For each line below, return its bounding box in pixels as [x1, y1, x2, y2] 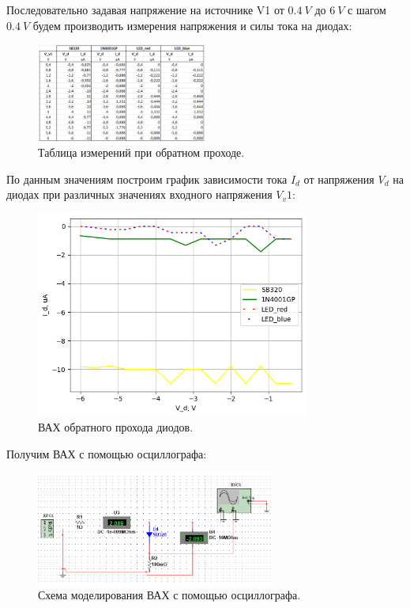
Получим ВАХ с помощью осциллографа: [6, 445, 207, 462]
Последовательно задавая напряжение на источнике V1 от [6, 2, 284, 17]
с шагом [348, 2, 386, 17]
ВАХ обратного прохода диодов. [38, 419, 194, 435]
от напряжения [303, 170, 374, 187]
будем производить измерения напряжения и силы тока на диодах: [32, 17, 352, 33]
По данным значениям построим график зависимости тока [6, 170, 288, 187]
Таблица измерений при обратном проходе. [38, 144, 245, 161]
